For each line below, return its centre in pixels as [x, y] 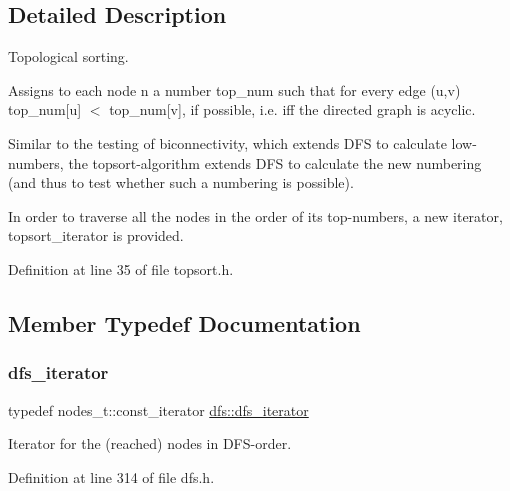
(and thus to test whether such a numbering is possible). [181, 182]
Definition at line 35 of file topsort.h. [121, 268]
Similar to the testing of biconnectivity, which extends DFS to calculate [227, 142]
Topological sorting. [68, 56]
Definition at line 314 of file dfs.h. [111, 476]
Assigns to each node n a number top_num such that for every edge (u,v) [234, 89]
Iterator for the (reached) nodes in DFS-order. [150, 443]
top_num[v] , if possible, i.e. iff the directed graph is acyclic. [292, 109]
